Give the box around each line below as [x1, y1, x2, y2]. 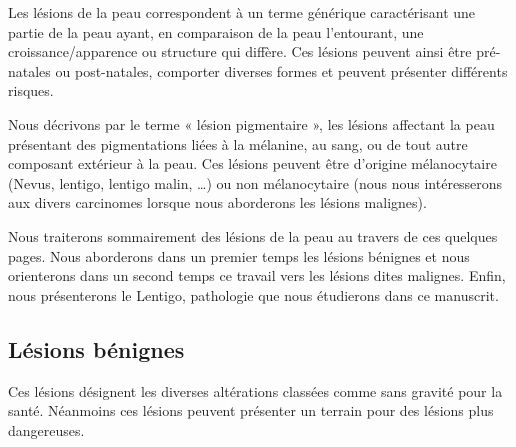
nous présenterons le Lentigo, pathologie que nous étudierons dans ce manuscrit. [8, 284, 499, 305]
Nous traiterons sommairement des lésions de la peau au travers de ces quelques [8, 225, 498, 246]
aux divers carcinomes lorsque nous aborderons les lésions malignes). [8, 192, 427, 213]
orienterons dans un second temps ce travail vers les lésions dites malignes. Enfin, [8, 265, 506, 286]
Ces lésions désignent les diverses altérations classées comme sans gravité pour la [8, 380, 503, 401]
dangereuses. [8, 419, 85, 440]
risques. [8, 80, 54, 101]
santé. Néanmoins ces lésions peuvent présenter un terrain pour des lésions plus [8, 400, 494, 421]
